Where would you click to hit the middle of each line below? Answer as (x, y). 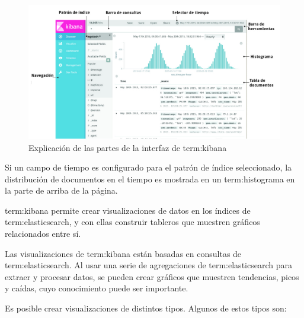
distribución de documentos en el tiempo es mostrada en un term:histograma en (150, 179)
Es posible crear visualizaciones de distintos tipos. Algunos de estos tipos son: (146, 308)
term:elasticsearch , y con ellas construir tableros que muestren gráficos (132, 222)
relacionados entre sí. (43, 234)
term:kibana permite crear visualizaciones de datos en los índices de (128, 210)
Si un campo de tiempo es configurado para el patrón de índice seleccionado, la (148, 167)
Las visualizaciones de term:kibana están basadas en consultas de (123, 253)
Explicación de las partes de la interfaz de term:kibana (128, 147)
